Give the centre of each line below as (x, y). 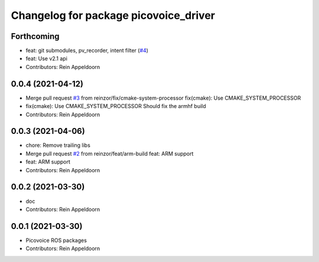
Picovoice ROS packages (56, 240)
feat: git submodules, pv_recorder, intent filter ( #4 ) (87, 51)
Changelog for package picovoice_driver (113, 15)
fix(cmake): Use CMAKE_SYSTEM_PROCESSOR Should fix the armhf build (116, 106)
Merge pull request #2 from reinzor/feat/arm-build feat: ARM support (110, 153)
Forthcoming (35, 36)
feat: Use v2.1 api (47, 58)
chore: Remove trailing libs (58, 145)
